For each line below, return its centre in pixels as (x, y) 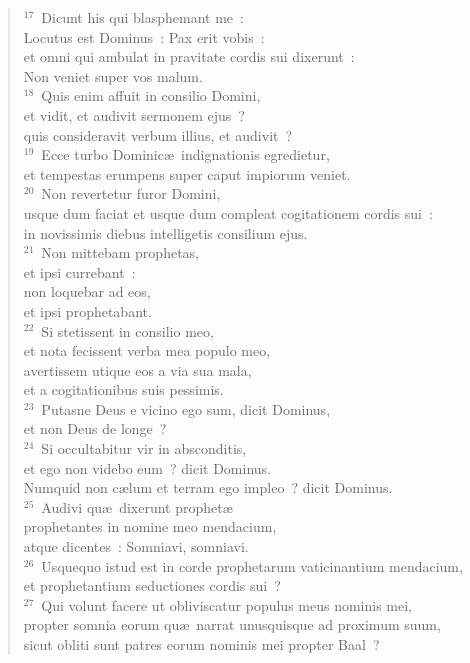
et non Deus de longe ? (95, 428)
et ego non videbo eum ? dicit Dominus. (147, 467)
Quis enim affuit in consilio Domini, (151, 95)
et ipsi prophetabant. (87, 310)
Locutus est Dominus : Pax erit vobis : (144, 36)
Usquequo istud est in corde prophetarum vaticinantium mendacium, (252, 565)
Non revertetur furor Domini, (131, 193)
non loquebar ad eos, (87, 291)
